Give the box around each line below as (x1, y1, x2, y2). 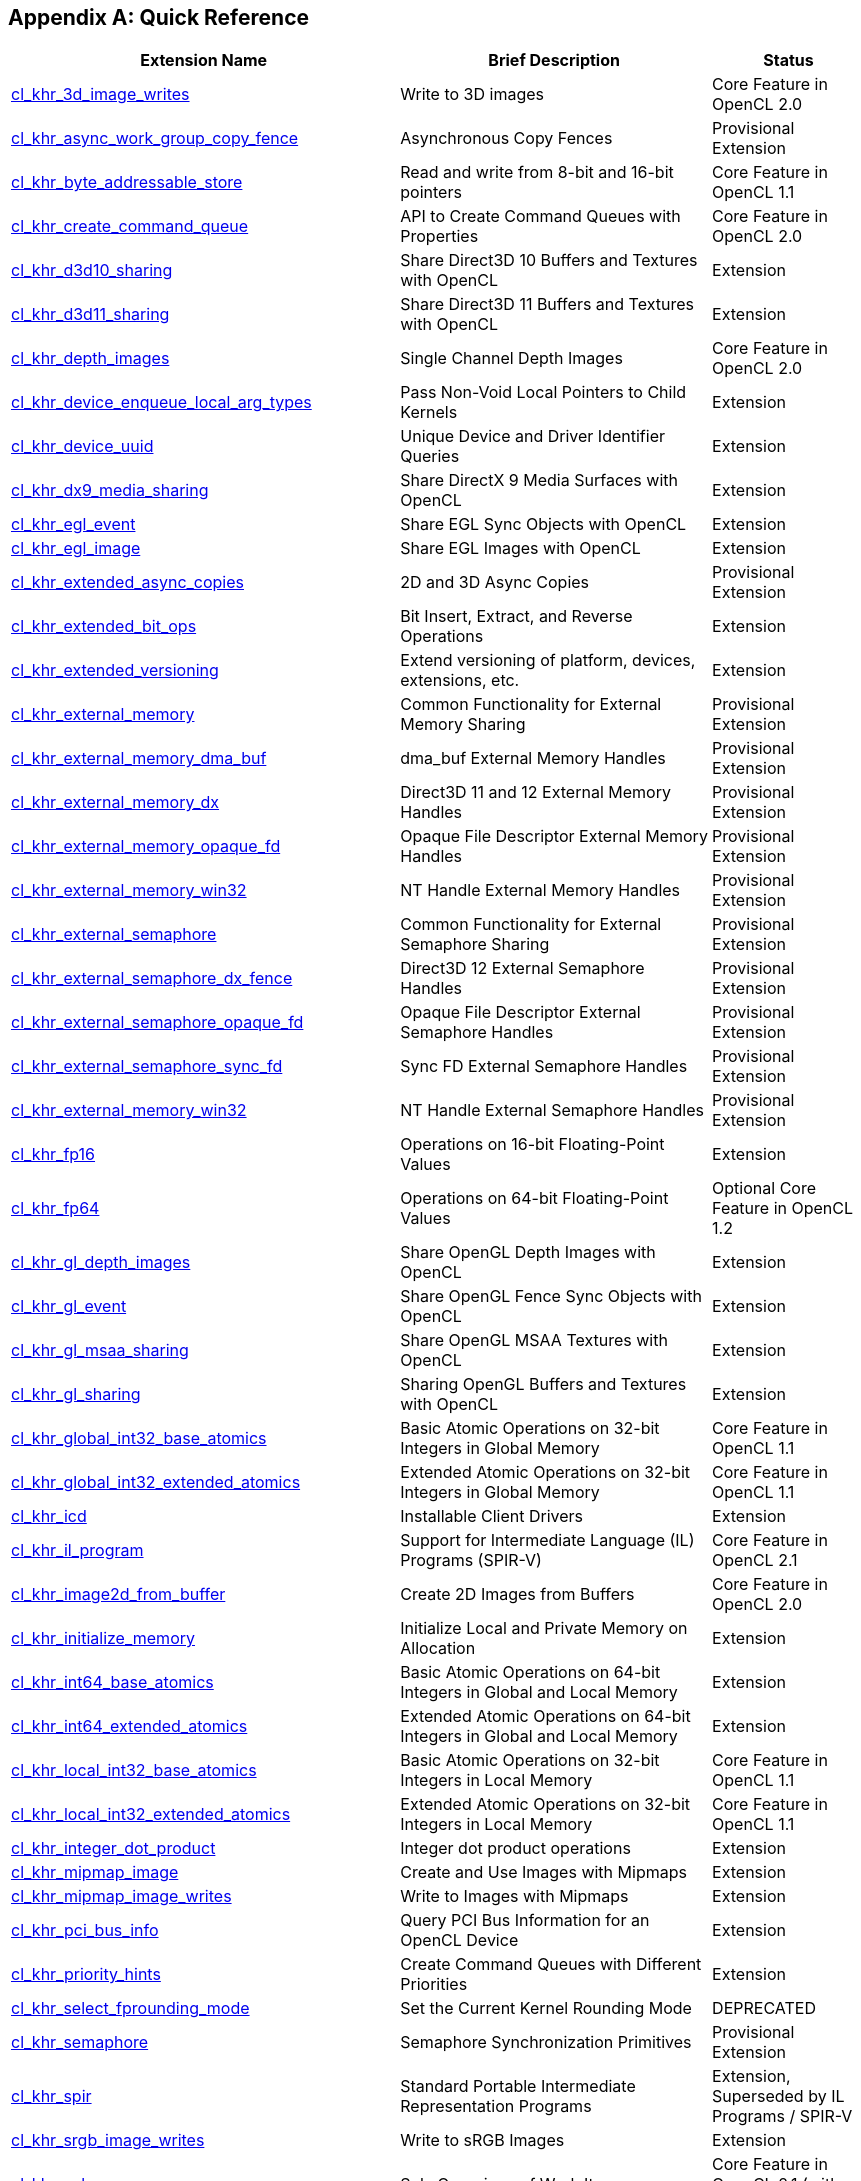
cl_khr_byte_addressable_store (11, 172, 243, 193)
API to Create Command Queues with (400, 206, 681, 227)
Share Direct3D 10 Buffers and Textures (400, 250, 698, 271)
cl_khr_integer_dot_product (11, 1838, 216, 1859)
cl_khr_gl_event (11, 1296, 127, 1317)
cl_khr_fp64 (11, 1198, 100, 1219)
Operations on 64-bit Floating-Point (400, 1188, 669, 1209)
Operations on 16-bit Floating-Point (400, 1134, 665, 1155)
